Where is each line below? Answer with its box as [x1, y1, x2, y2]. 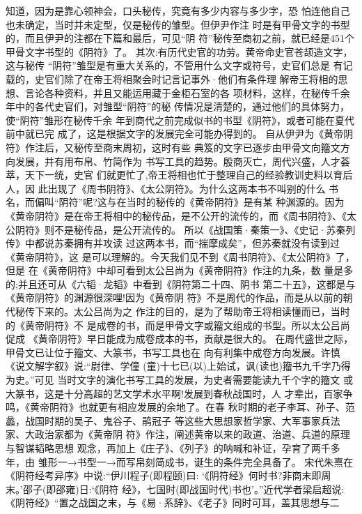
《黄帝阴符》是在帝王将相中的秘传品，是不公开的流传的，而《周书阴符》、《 [6, 208, 347, 222]
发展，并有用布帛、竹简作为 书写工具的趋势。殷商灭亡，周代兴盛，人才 [15, 153, 340, 168]
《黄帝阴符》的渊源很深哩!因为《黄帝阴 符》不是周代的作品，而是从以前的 [6, 290, 343, 305]
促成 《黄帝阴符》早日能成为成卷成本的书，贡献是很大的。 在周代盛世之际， [6, 331, 354, 346]
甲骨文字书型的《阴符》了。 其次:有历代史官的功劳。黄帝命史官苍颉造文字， [6, 44, 353, 59]
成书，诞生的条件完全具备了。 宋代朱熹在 [164, 454, 354, 469]
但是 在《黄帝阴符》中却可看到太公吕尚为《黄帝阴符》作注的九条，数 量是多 [6, 263, 354, 278]
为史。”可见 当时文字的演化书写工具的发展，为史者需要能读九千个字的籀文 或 [6, 372, 353, 387]
